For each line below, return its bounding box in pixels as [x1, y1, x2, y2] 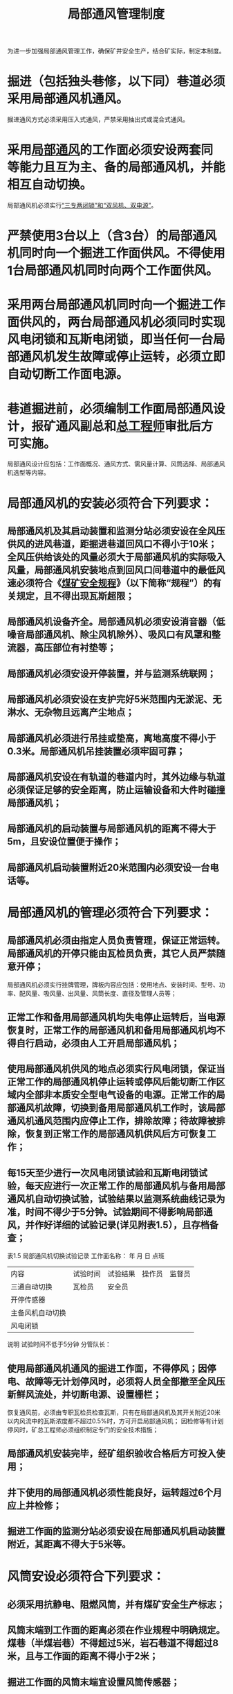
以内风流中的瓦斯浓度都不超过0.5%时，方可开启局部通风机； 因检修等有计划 [7, 1417, 224, 1425]
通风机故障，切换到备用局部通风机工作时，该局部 [16, 1102, 225, 1114]
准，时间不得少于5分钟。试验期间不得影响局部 [7, 1205, 204, 1218]
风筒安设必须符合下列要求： [7, 1569, 165, 1584]
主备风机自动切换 [10, 1308, 67, 1318]
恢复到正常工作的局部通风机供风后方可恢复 [25, 1128, 207, 1140]
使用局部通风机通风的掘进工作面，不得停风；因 [7, 1362, 207, 1374]
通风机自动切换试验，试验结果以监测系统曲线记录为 [7, 1193, 225, 1205]
